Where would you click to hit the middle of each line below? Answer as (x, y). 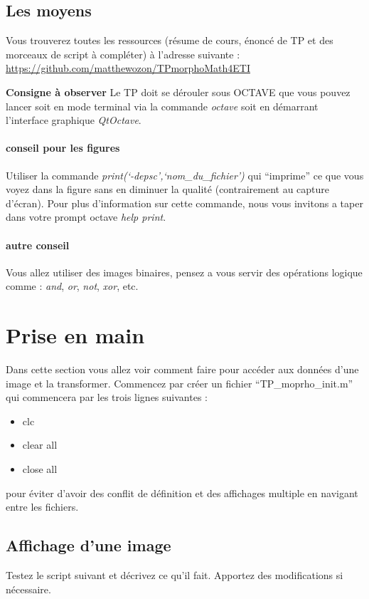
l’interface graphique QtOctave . (74, 120)
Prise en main (75, 335)
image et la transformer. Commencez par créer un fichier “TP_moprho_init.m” (180, 383)
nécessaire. (28, 589)
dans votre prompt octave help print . (86, 217)
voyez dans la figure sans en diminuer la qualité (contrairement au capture (168, 189)
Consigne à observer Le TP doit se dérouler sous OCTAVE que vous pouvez (178, 92)
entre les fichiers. (42, 507)
